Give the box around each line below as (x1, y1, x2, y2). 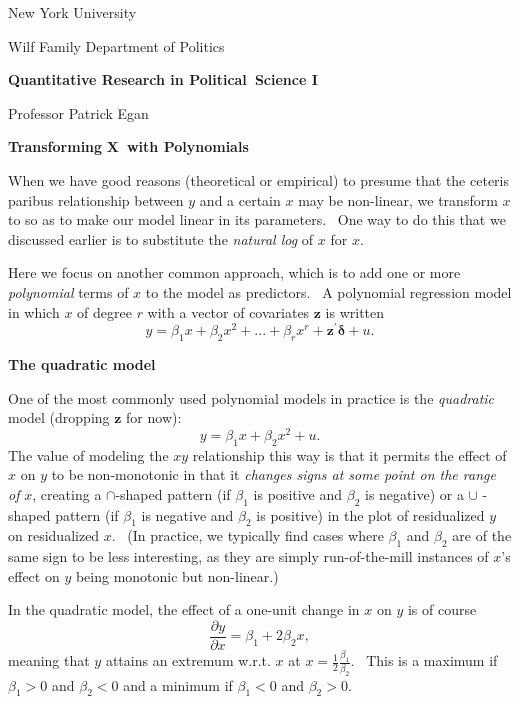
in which (8, 301, 60, 322)
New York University (8, 2, 137, 22)
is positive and (253, 483, 343, 504)
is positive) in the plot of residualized (256, 504, 485, 525)
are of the (452, 525, 512, 546)
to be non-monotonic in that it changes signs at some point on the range (51, 464, 496, 485)
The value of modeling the (8, 444, 169, 465)
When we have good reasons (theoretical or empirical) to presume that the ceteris (8, 169, 509, 190)
